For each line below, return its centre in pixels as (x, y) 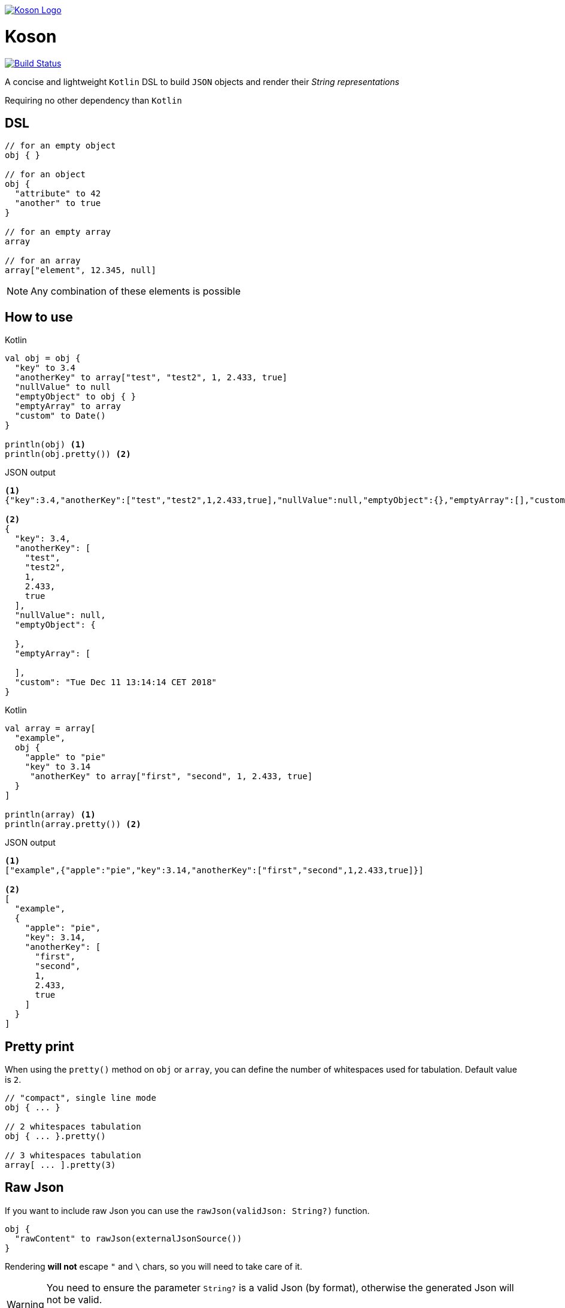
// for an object (45, 175)
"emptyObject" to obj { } (75, 397)
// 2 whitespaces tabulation (73, 1127)
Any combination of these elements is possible (136, 291)
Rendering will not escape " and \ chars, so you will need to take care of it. (154, 1266)
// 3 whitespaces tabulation (73, 1156)
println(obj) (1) (45, 445)
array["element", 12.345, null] (81, 270)
